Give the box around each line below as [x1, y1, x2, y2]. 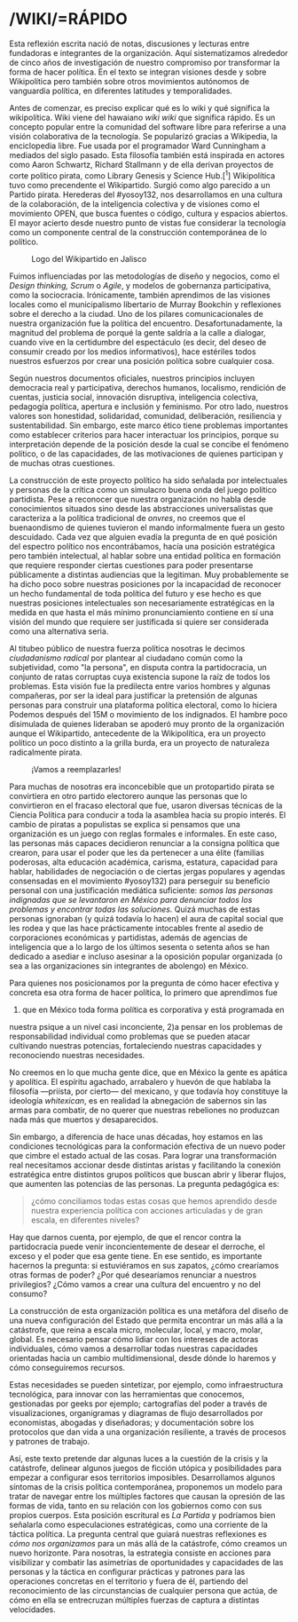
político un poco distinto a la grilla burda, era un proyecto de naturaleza [9, 737, 271, 748]
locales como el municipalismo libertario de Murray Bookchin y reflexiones [9, 298, 282, 310]
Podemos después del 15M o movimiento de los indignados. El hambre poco [9, 708, 288, 719]
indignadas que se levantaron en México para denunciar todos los [9, 894, 253, 905]
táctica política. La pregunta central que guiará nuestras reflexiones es [9, 1528, 268, 1539]
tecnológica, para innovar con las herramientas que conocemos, [9, 1389, 245, 1399]
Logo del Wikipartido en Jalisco [31, 253, 147, 264]
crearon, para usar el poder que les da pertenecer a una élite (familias [9, 847, 264, 858]
